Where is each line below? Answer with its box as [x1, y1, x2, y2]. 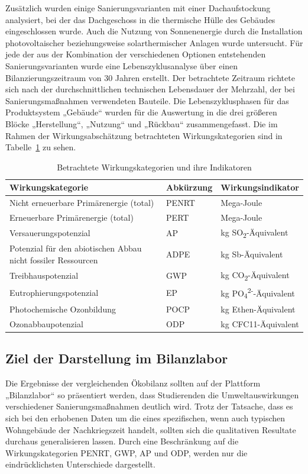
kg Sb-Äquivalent [221, 248, 283, 260]
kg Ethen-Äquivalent [221, 303, 296, 315]
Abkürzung [166, 181, 213, 194]
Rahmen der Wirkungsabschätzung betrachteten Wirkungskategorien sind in [5, 129, 283, 141]
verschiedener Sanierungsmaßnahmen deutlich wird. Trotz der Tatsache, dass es [5, 400, 293, 412]
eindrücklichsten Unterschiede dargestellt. [5, 458, 155, 470]
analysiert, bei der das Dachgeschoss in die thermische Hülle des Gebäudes [5, 13, 275, 25]
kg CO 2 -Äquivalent [221, 268, 290, 282]
